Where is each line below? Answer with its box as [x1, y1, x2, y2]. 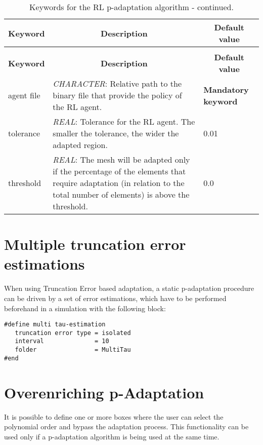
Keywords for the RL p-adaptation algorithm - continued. [29, 1, 234, 13]
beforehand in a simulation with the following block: [4, 303, 166, 313]
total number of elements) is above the [53, 189, 190, 200]
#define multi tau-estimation [4, 321, 106, 328]
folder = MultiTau [15, 346, 131, 354]
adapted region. [53, 139, 108, 151]
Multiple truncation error [4, 234, 186, 254]
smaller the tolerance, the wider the [53, 127, 179, 139]
